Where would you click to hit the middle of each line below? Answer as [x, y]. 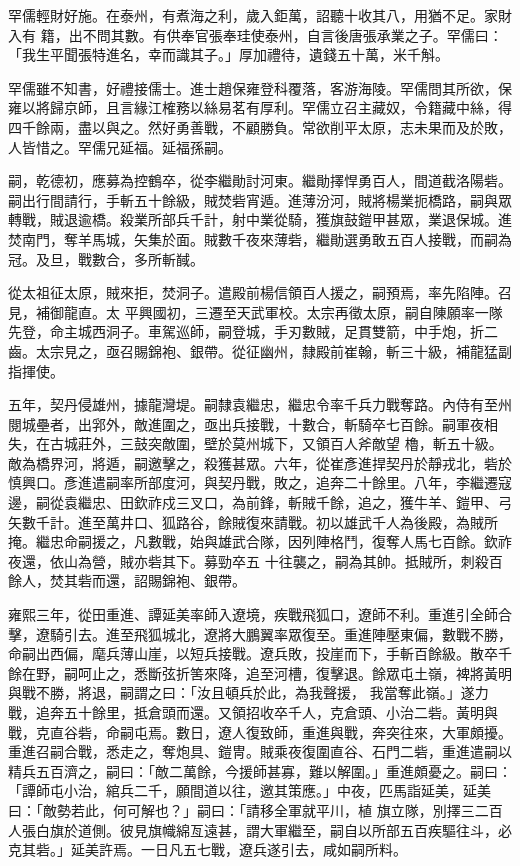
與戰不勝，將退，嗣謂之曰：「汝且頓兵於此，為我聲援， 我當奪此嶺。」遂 [241, 692]
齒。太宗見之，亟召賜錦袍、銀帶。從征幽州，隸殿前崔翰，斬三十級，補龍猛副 [260, 350]
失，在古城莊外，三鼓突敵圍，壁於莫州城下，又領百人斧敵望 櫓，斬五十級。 [255, 443]
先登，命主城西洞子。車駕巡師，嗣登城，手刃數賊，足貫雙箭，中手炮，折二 [253, 331]
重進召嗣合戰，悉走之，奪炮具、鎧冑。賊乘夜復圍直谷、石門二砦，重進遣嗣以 [260, 751]
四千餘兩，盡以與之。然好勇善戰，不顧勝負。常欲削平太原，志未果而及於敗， [260, 126]
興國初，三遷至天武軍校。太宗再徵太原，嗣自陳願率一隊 [320, 311]
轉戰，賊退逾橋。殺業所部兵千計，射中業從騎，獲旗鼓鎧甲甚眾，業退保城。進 [260, 219]
